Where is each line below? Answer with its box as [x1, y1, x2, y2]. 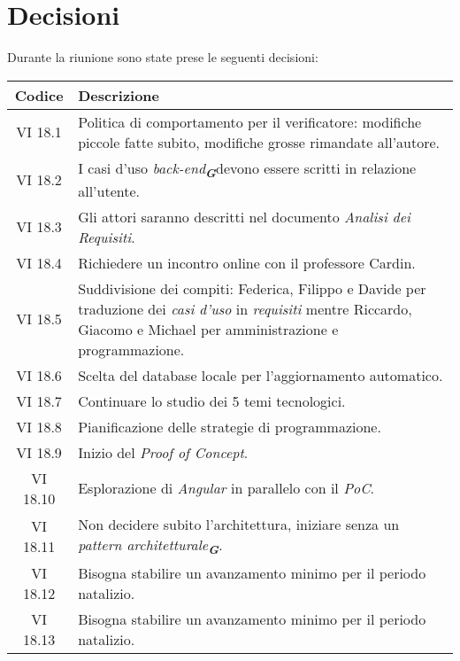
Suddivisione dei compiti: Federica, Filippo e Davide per [78, 277, 426, 299]
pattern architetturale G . [78, 533, 223, 558]
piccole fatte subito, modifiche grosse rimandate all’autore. [78, 131, 441, 152]
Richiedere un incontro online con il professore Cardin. [78, 252, 416, 273]
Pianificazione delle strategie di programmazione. [78, 416, 381, 437]
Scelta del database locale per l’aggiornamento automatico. [78, 364, 443, 385]
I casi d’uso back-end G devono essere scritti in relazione [78, 157, 417, 181]
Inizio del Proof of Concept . [78, 441, 249, 463]
